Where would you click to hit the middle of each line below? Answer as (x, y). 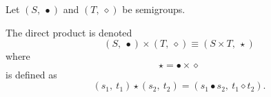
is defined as (31, 74)
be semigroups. (154, 9)
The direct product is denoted (69, 32)
